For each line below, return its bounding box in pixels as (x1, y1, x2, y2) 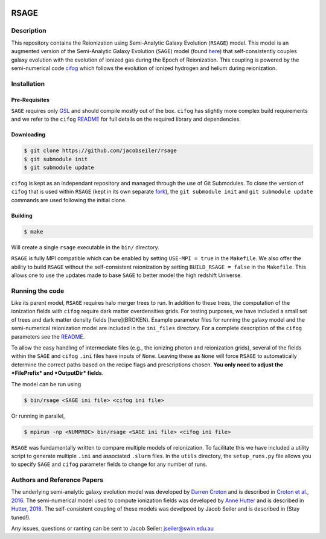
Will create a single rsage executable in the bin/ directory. (11, 243, 159, 250)
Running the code (11, 287, 65, 295)
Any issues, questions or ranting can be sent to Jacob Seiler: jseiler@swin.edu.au (11, 525, 214, 532)
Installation (11, 79, 45, 88)
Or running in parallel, (11, 412, 65, 419)
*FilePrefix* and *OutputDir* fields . (11, 369, 104, 377)
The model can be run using (11, 380, 81, 388)
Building (11, 212, 33, 219)
